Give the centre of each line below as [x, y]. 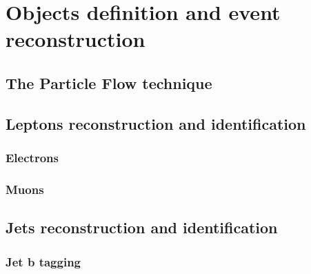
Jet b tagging [43, 261]
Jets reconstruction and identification [142, 227]
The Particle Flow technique [109, 82]
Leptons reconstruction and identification [156, 123]
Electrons [32, 158]
